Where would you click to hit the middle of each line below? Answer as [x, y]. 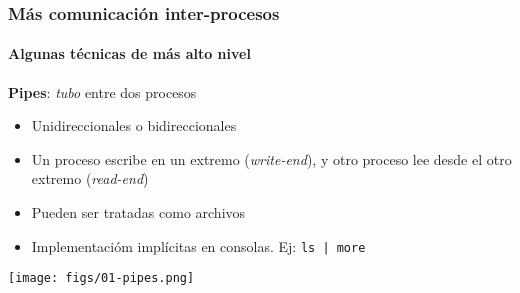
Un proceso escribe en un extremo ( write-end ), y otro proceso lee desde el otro [271, 158]
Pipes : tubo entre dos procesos [102, 91]
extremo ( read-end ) [90, 178]
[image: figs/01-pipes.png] [101, 278]
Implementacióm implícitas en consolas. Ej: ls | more [198, 245]
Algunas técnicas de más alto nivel [129, 53]
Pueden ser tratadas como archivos [138, 212]
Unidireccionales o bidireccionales [134, 125]
